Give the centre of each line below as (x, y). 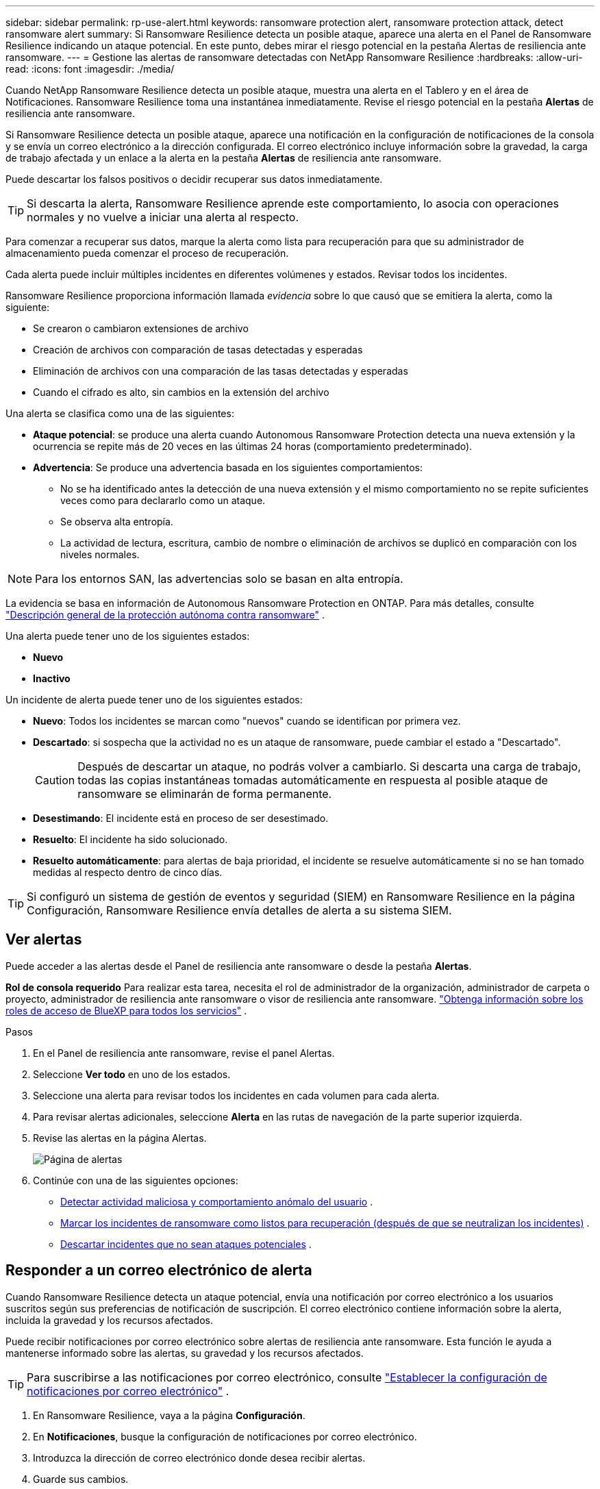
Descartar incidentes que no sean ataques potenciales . (186, 1244)
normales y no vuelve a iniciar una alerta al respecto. (163, 217)
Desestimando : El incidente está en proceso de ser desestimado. (181, 818)
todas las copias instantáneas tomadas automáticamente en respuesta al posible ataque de (313, 780)
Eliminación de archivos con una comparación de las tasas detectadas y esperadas (221, 371)
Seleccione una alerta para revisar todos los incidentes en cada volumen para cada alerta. (236, 1095)
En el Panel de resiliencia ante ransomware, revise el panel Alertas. (184, 1053)
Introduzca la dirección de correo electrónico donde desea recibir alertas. (199, 1457)
